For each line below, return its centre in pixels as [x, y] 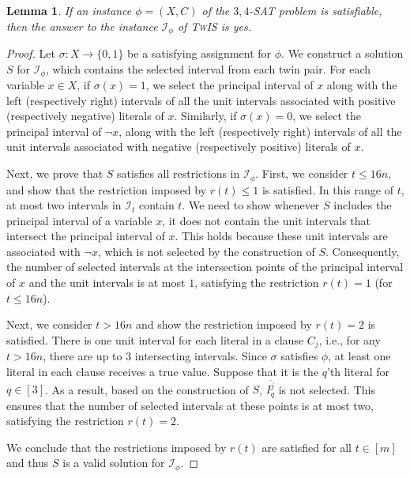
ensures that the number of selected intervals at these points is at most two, [190, 405]
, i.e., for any [350, 339]
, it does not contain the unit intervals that [267, 220]
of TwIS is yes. [214, 26]
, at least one [359, 356]
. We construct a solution [342, 53]
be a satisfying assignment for [199, 53]
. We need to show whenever [251, 205]
